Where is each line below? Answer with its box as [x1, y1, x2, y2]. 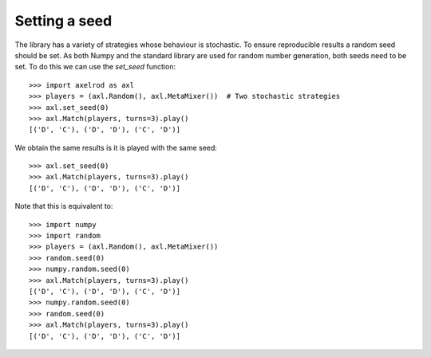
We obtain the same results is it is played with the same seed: [14, 143, 217, 152]
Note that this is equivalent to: [14, 202, 113, 211]
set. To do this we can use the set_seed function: [14, 62, 176, 72]
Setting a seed [14, 12, 113, 29]
